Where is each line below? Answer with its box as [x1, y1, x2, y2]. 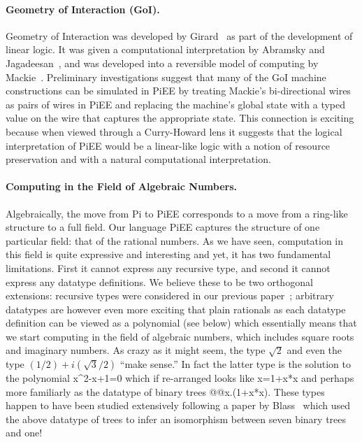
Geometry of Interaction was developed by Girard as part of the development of [6, 28, 353, 43]
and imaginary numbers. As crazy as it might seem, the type [6, 343, 266, 357]
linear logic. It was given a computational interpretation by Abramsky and [6, 42, 325, 57]
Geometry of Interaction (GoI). [6, 1, 160, 16]
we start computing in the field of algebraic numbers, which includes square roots [6, 329, 354, 343]
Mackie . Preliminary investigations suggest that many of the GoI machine [6, 69, 326, 84]
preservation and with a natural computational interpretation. [6, 152, 271, 166]
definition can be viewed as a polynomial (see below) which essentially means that [6, 315, 357, 330]
